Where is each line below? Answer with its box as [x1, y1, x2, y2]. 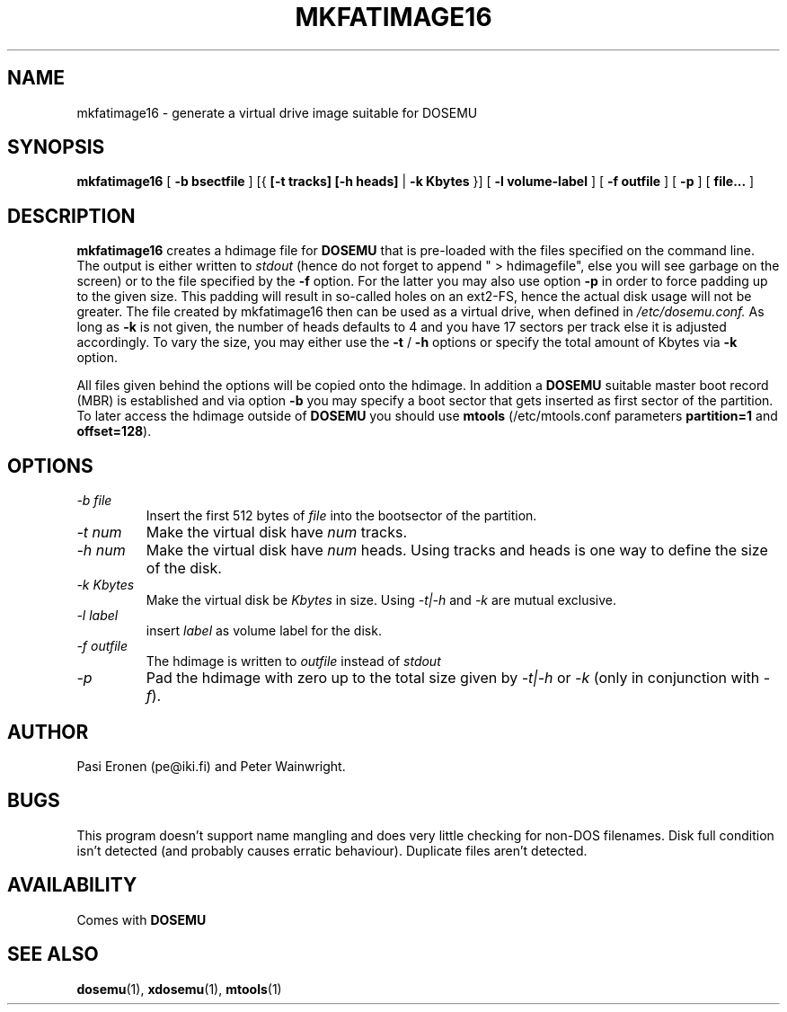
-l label [76, 608, 119, 624]
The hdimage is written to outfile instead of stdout [146, 653, 441, 670]
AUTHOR [7, 720, 89, 743]
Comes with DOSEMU [76, 911, 207, 928]
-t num [76, 523, 122, 542]
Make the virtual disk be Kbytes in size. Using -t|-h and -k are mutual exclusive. [146, 592, 616, 608]
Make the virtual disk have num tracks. [146, 523, 407, 542]
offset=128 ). [76, 423, 152, 439]
